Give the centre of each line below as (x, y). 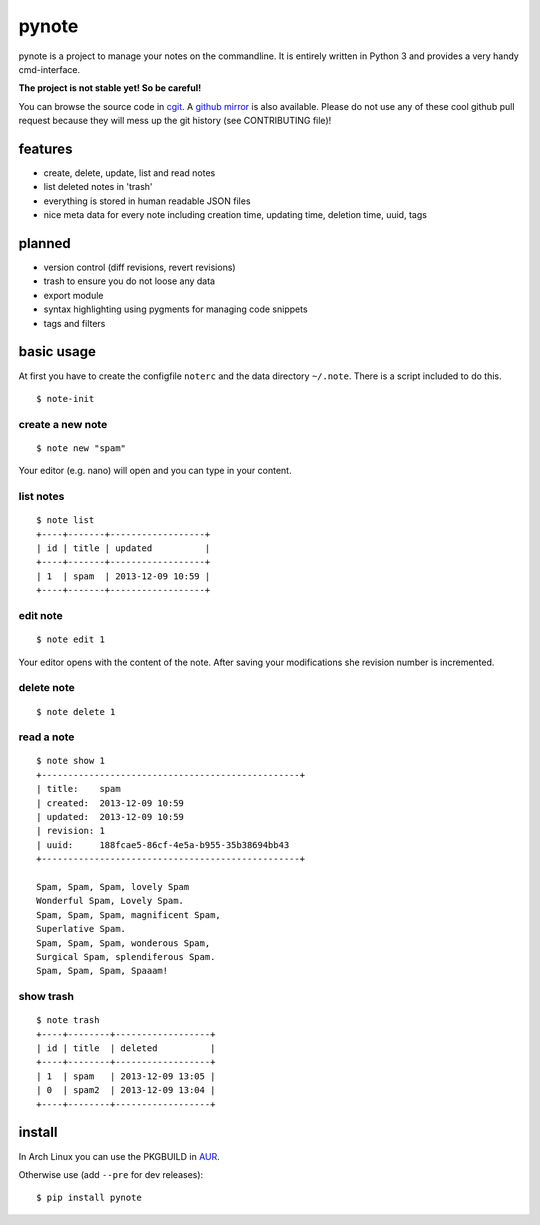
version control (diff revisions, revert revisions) (139, 267)
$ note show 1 (70, 761)
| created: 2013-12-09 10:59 (110, 803)
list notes (41, 497)
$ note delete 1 (76, 711)
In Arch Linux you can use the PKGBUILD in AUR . (119, 1156)
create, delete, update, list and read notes (129, 173)
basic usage (57, 351)
